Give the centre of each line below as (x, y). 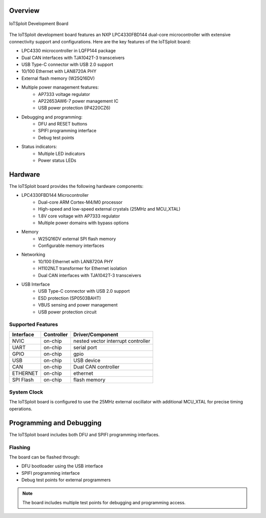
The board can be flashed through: (45, 457)
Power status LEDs (57, 160)
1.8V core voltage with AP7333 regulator (79, 216)
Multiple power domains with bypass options (83, 223)
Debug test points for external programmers (66, 480)
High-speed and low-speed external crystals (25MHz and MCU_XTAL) (109, 209)
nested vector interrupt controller (112, 341)
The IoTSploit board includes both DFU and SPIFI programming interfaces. (84, 434)
